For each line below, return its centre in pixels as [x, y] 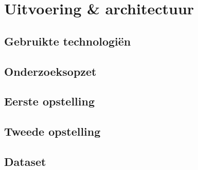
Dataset [25, 161]
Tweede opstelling [52, 131]
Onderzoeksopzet [50, 71]
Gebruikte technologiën [68, 41]
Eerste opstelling [50, 101]
